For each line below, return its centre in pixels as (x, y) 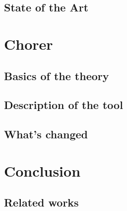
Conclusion (42, 170)
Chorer (29, 44)
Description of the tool (63, 105)
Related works (41, 202)
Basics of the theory (57, 75)
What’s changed (46, 134)
